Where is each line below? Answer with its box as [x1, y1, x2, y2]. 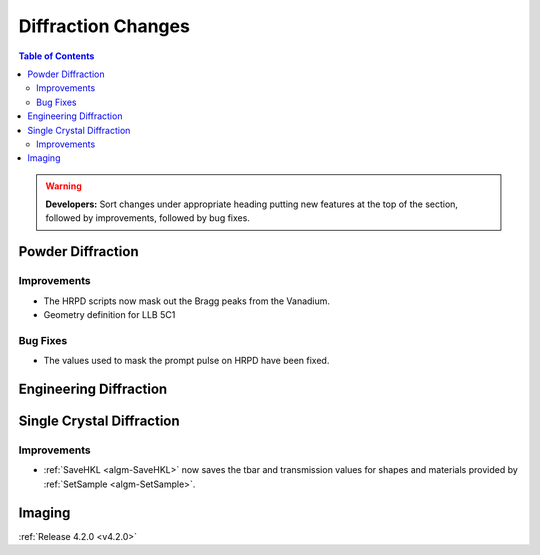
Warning [45, 180, 82, 192]
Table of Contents [18, 50, 95, 62]
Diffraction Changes [18, 15, 190, 37]
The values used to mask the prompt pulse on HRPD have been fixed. [43, 355, 330, 367]
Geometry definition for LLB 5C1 [43, 309, 176, 320]
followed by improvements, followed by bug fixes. [45, 212, 250, 224]
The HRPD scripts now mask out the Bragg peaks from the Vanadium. [43, 295, 330, 307]
